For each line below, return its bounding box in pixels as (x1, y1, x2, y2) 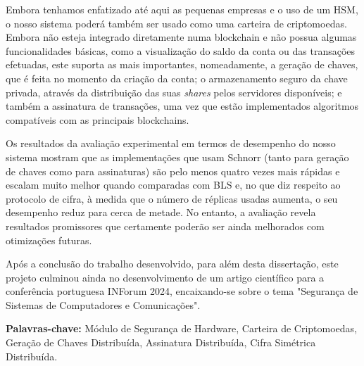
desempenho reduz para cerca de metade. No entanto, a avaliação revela (6, 205, 316, 220)
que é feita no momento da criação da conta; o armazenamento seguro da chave (6, 70, 348, 85)
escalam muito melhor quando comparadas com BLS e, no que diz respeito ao (6, 177, 341, 192)
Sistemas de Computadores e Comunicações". (6, 297, 201, 312)
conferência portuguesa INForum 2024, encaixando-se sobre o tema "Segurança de (6, 284, 358, 298)
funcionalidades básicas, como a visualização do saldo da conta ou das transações (6, 43, 356, 58)
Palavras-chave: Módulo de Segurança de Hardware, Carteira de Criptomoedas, (6, 321, 357, 336)
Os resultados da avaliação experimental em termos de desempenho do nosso (6, 136, 336, 151)
